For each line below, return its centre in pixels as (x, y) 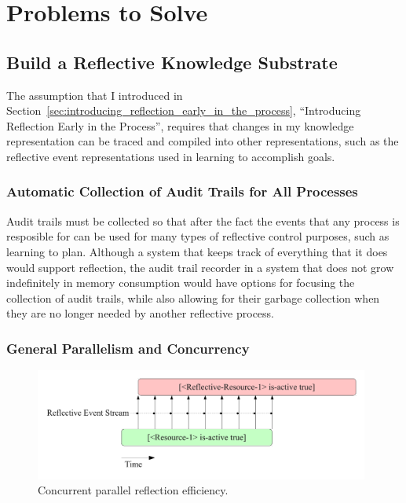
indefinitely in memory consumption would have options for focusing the (181, 283)
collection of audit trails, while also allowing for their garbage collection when (193, 297)
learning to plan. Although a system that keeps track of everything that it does (197, 251)
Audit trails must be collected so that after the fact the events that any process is (203, 220)
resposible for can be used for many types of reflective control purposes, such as (198, 236)
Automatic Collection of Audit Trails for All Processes (182, 191)
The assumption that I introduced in (95, 95)
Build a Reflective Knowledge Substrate (172, 62)
